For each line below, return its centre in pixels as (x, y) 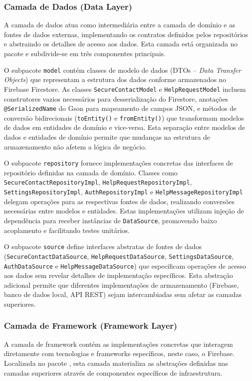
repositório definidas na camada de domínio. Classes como (91, 172)
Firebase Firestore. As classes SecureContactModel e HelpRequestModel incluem (125, 89)
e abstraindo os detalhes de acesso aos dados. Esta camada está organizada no (121, 44)
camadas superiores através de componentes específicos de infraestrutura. (113, 372)
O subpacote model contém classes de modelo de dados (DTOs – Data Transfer (123, 70)
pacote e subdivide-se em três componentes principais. (85, 53)
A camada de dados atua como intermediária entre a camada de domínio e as (120, 25)
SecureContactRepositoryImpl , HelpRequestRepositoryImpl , (98, 182)
